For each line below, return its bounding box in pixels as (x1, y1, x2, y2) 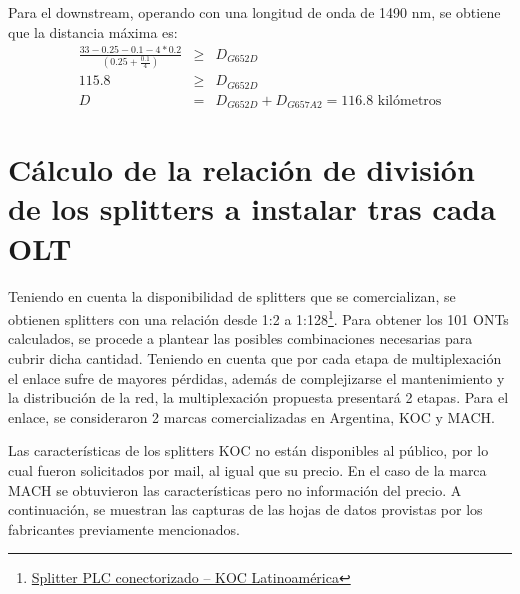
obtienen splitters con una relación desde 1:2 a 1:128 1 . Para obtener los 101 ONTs (8, 306, 509, 329)
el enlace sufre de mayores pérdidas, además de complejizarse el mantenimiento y (8, 367, 505, 388)
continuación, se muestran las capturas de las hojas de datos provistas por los (8, 499, 483, 520)
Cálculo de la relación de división (8, 149, 475, 190)
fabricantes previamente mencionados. (8, 518, 241, 539)
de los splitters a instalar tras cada (8, 188, 496, 229)
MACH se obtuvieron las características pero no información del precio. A (8, 479, 462, 500)
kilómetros (377, 93, 442, 108)
